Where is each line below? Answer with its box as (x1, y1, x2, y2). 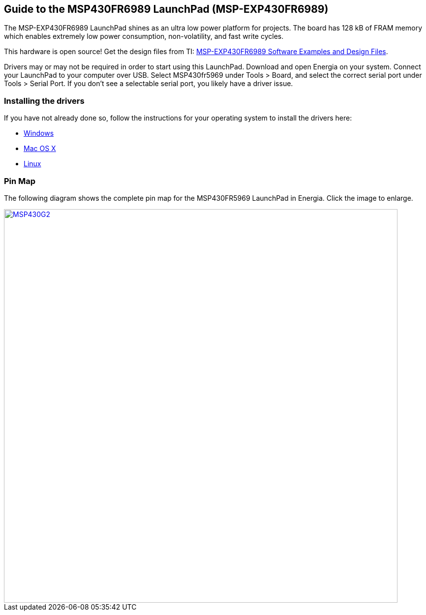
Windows (24, 129, 54, 138)
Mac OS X (24, 144, 56, 153)
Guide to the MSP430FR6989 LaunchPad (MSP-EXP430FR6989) (4, 3, 329, 15)
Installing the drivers (4, 95, 85, 106)
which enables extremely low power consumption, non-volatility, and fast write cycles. (4, 32, 284, 41)
